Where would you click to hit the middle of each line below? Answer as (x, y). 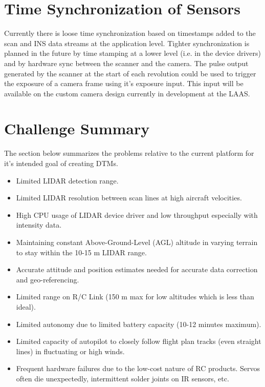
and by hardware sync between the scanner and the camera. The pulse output (126, 63)
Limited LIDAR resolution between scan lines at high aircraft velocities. (129, 198)
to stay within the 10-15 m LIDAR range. (81, 252)
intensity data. (39, 225)
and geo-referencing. (48, 279)
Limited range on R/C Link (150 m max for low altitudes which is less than (135, 297)
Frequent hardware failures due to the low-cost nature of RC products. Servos (138, 368)
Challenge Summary (77, 128)
